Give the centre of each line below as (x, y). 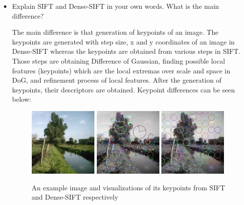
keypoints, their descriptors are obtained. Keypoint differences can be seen (123, 89)
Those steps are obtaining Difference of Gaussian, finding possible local (119, 60)
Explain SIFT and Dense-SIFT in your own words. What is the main (115, 6)
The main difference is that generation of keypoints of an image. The (115, 32)
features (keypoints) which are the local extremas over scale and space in (121, 70)
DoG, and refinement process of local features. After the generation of (117, 80)
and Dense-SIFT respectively (75, 197)
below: (22, 99)
